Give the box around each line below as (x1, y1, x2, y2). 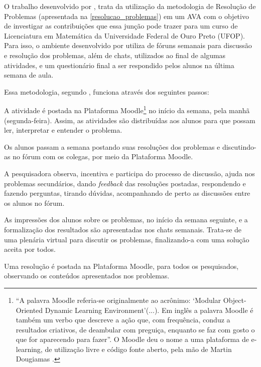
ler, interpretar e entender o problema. (4, 125, 122, 135)
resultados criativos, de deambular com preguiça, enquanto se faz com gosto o (16, 324, 255, 334)
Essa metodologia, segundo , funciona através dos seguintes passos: (4, 86, 209, 97)
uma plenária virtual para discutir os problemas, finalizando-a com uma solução (4, 234, 249, 244)
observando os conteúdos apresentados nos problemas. (4, 270, 170, 281)
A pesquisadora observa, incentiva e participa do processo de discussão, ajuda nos (4, 168, 255, 178)
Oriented (16, 304, 43, 315)
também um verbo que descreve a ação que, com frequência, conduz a (16, 314, 230, 325)
